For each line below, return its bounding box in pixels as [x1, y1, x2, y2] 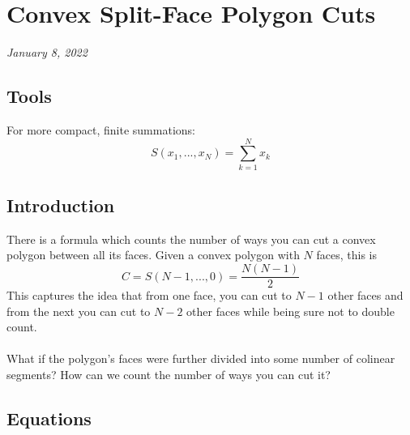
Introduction [6, 193, 115, 218]
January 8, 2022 [6, 44, 88, 61]
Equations [6, 406, 92, 431]
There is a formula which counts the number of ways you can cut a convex [6, 230, 376, 247]
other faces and [327, 287, 404, 304]
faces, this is [316, 246, 377, 263]
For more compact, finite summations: [6, 121, 195, 138]
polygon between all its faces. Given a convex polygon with [6, 246, 300, 263]
